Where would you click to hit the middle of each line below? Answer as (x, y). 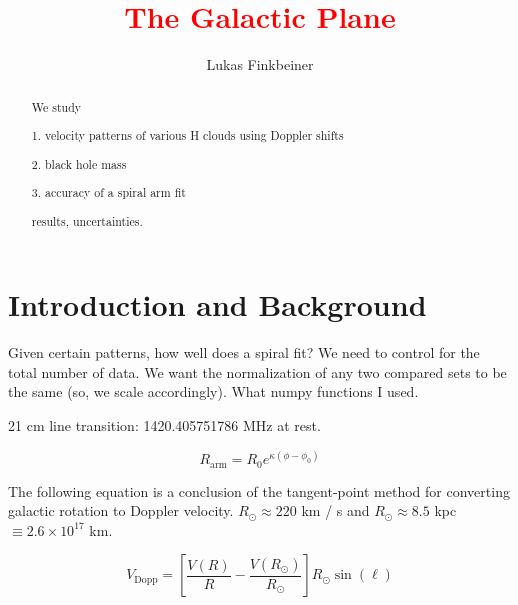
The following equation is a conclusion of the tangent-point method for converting (259, 490)
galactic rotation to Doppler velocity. (121, 510)
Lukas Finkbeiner (260, 64)
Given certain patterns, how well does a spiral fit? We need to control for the (244, 352)
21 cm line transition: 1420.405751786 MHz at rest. (164, 425)
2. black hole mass (79, 163)
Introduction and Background (217, 304)
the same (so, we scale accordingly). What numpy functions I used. (213, 391)
